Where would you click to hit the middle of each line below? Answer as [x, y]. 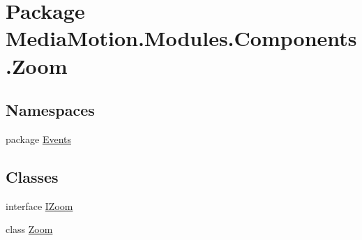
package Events [38, 138]
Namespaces [50, 110]
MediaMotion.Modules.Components [181, 38]
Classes [32, 176]
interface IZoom [39, 205]
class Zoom [29, 229]
